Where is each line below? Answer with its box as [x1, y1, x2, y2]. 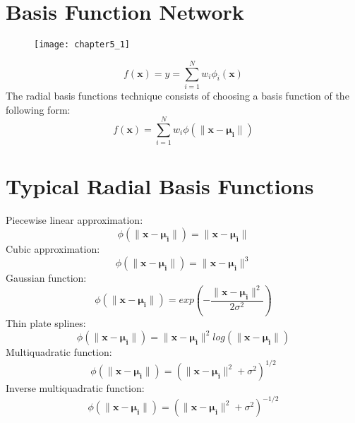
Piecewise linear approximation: [6, 213, 143, 227]
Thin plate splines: [6, 316, 86, 330]
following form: [6, 102, 71, 117]
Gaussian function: [6, 270, 87, 285]
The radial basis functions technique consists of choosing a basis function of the [6, 88, 349, 102]
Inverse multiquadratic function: [6, 381, 145, 395]
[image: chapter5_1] [34, 40, 131, 50]
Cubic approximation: [6, 241, 100, 256]
